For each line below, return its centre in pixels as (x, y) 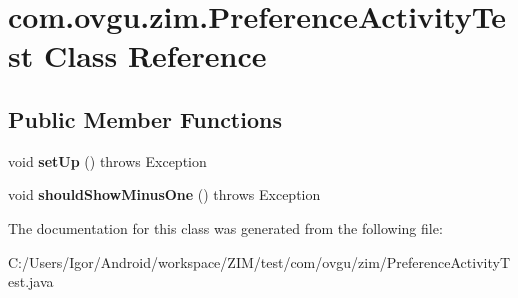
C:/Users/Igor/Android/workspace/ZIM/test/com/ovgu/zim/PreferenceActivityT (259, 261)
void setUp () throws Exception (107, 160)
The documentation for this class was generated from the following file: (225, 227)
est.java (31, 281)
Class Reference (155, 55)
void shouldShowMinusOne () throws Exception (164, 194)
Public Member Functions (145, 118)
